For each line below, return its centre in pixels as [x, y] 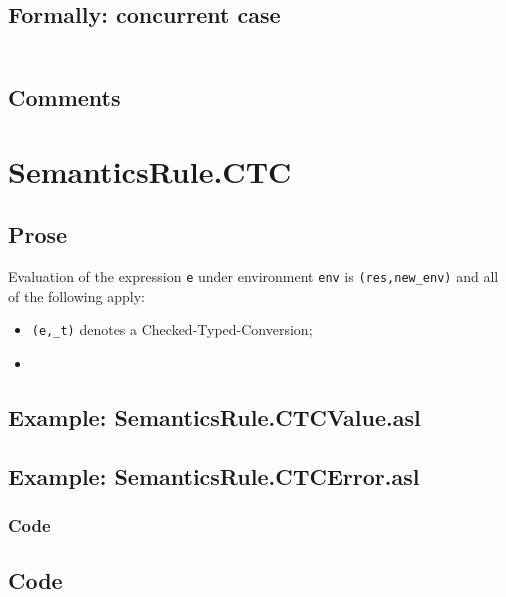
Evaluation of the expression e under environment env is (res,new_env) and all [253, 276]
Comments [64, 97]
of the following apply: [76, 295]
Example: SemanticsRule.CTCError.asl [214, 475]
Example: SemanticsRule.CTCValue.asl [214, 416]
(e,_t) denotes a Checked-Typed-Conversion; [172, 329]
